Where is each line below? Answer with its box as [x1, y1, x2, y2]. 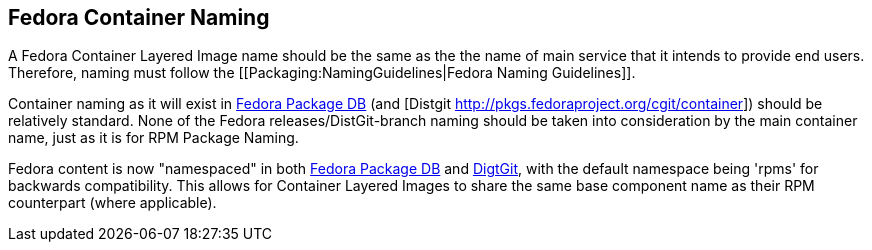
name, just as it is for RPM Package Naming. [8, 129, 299, 147]
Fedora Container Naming [8, 5, 270, 30]
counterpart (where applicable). [8, 194, 217, 212]
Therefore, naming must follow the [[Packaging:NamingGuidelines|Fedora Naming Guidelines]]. [8, 64, 636, 82]
